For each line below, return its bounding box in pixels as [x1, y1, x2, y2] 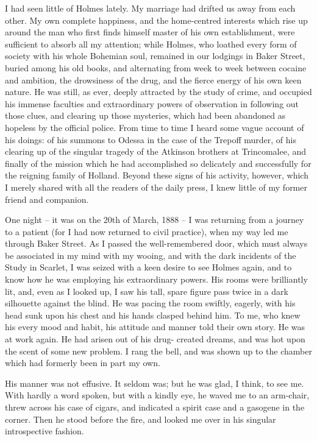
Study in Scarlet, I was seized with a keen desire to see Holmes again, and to [5, 261, 292, 273]
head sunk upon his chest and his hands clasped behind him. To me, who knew [5, 308, 301, 321]
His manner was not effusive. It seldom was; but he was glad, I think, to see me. [5, 376, 304, 389]
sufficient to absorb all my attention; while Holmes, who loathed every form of [5, 37, 297, 50]
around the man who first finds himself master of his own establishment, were [5, 26, 295, 38]
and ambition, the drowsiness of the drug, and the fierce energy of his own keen [5, 73, 302, 86]
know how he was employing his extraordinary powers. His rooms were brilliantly [5, 273, 308, 286]
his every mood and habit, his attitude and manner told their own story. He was [5, 320, 305, 333]
